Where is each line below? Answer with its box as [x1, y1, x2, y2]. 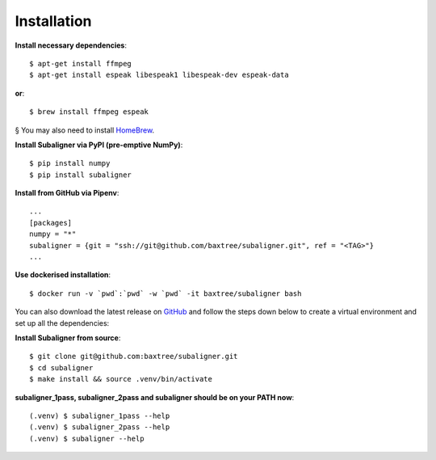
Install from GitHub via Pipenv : [15, 188, 119, 198]
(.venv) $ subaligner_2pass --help [29, 423, 170, 432]
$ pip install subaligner [29, 170, 132, 179]
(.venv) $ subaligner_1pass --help [29, 411, 170, 420]
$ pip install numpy [29, 158, 111, 168]
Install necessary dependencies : [15, 40, 128, 50]
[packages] [29, 218, 73, 227]
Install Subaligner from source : [15, 332, 121, 343]
